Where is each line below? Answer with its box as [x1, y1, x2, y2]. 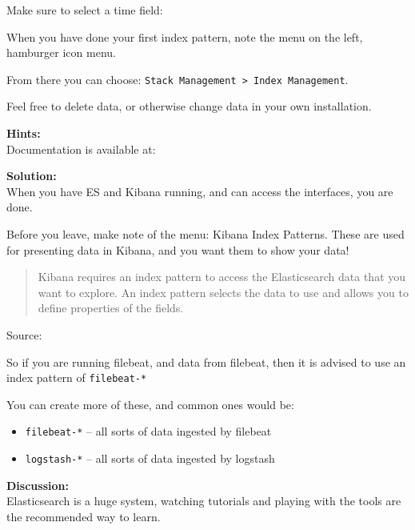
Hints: [6, 125, 41, 142]
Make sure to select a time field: [6, 2, 163, 18]
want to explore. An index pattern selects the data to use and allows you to [38, 283, 409, 300]
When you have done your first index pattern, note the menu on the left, [6, 28, 363, 45]
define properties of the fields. [38, 299, 184, 316]
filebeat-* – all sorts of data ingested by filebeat [25, 423, 272, 440]
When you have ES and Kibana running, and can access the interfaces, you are [6, 183, 393, 199]
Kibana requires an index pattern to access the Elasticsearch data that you [38, 268, 406, 285]
